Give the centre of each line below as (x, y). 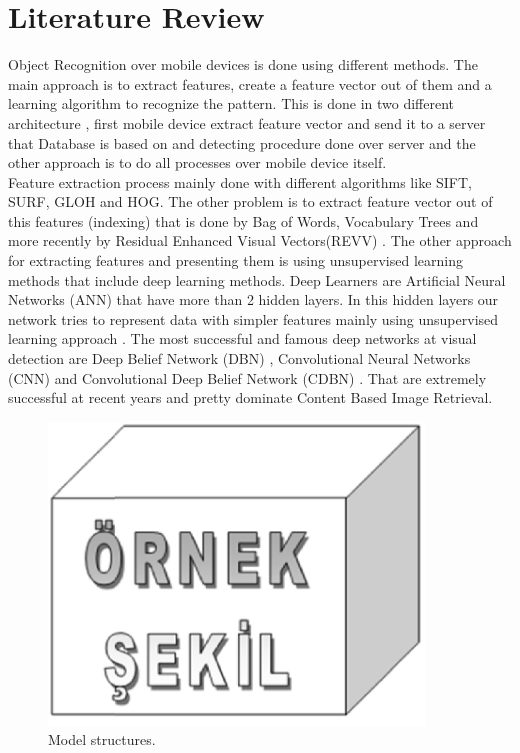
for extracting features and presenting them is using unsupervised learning (235, 260)
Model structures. (102, 739)
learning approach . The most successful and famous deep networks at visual (242, 338)
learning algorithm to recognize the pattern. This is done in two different (231, 103)
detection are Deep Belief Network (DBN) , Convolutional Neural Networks (239, 358)
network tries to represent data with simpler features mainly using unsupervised (253, 318)
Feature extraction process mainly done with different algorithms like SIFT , (240, 181)
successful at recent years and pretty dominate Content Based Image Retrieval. (250, 397)
